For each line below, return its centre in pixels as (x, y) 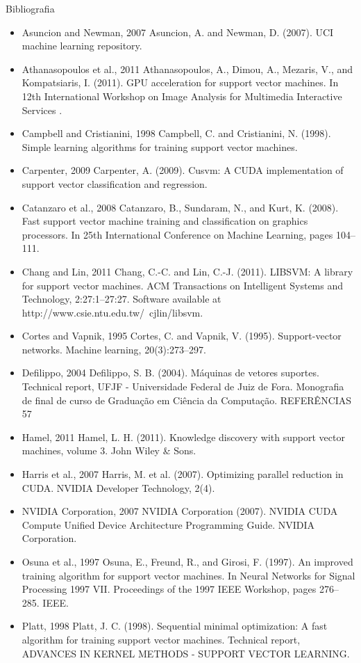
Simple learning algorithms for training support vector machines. (160, 146)
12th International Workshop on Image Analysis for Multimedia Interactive (182, 96)
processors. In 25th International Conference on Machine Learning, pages (177, 234)
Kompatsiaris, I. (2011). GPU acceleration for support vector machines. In (180, 82)
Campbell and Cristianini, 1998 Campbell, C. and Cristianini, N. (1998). (176, 133)
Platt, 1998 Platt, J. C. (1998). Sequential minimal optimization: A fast (175, 626)
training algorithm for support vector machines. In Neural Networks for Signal (188, 575)
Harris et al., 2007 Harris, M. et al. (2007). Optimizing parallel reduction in (183, 474)
